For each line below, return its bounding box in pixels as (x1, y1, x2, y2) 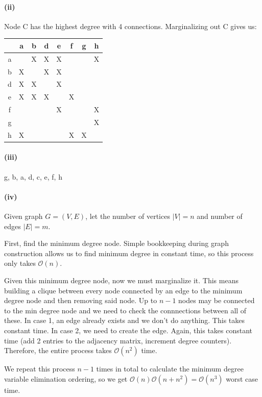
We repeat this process (4, 363, 75, 374)
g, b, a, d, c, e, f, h (4, 171, 62, 182)
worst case (226, 373, 258, 384)
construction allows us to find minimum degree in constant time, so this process (4, 247, 254, 258)
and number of (197, 211, 243, 221)
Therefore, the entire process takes (4, 345, 112, 356)
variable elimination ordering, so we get (4, 373, 128, 384)
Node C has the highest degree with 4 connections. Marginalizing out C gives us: (4, 20, 257, 31)
